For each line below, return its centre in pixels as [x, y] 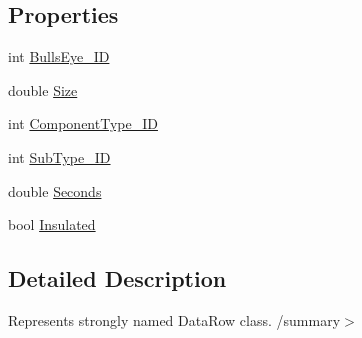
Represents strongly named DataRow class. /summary [174, 319]
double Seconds [55, 190]
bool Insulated [52, 224]
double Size [43, 89]
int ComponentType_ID [83, 123]
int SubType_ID [59, 156]
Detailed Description [117, 278]
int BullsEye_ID [59, 56]
